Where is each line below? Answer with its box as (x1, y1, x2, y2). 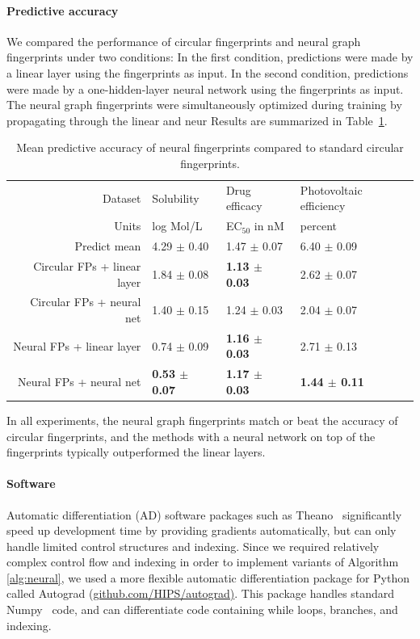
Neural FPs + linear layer (13, 337, 141, 354)
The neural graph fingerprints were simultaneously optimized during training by (6, 96, 402, 113)
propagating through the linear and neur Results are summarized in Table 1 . (6, 111, 388, 128)
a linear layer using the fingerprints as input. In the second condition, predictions (6, 64, 409, 81)
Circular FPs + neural (30, 293, 141, 310)
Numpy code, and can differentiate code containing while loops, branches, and (6, 601, 398, 618)
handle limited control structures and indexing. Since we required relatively (6, 537, 380, 554)
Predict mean (74, 238, 141, 254)
